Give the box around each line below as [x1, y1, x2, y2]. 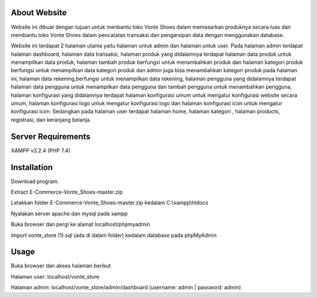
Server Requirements [11, 131, 91, 141]
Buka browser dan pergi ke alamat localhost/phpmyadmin [11, 221, 150, 228]
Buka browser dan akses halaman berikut [11, 262, 111, 269]
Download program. [11, 178, 59, 185]
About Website [11, 8, 67, 18]
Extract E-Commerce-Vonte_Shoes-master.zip [11, 188, 123, 196]
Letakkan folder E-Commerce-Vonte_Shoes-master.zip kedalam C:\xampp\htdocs [11, 199, 208, 206]
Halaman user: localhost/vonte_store [11, 273, 100, 280]
